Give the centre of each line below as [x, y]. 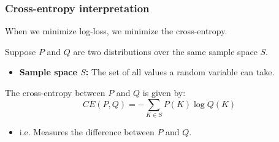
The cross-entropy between [55, 92]
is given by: [164, 92]
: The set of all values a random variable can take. [180, 72]
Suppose [21, 51]
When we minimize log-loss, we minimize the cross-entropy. [116, 31]
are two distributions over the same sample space [165, 51]
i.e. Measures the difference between [87, 131]
